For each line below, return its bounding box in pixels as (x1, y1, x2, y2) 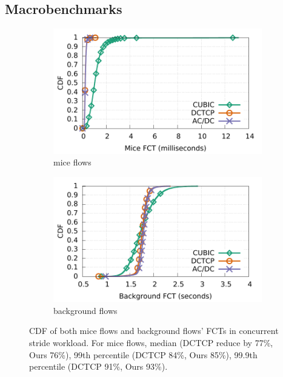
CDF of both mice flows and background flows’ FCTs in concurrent (29, 324, 279, 337)
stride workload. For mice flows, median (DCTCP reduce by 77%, (29, 336, 273, 349)
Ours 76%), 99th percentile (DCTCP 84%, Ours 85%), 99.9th (29, 348, 258, 361)
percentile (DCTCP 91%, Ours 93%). (29, 360, 168, 373)
